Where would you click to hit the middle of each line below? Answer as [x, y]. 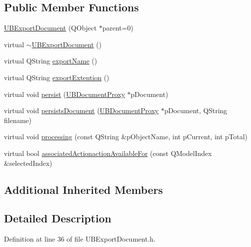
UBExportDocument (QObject [50, 28]
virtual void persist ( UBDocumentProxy [64, 94]
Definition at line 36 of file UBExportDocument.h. [80, 239]
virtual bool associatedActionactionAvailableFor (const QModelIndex [108, 153]
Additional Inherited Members [83, 189]
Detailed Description [58, 218]
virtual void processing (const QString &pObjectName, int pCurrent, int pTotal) [126, 137]
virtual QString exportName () [51, 61]
